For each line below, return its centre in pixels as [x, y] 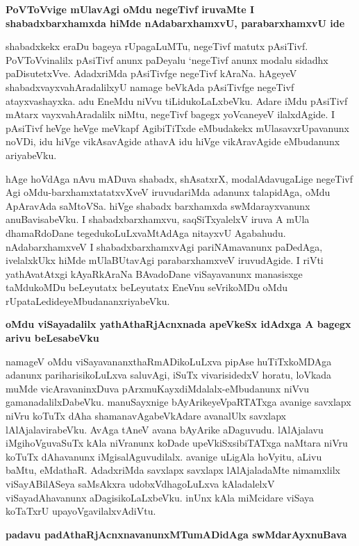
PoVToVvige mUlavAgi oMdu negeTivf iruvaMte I [130, 9]
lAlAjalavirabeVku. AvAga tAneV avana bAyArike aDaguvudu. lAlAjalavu [165, 429]
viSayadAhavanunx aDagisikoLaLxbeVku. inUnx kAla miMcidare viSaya [160, 497]
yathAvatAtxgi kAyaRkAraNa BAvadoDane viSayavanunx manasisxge [154, 273]
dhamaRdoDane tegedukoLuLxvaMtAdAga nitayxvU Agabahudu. [146, 232]
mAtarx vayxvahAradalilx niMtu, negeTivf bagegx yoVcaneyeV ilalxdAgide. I [170, 114]
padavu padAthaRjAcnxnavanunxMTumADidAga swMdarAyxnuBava [176, 534]
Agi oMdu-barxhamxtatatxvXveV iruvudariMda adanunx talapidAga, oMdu [168, 192]
